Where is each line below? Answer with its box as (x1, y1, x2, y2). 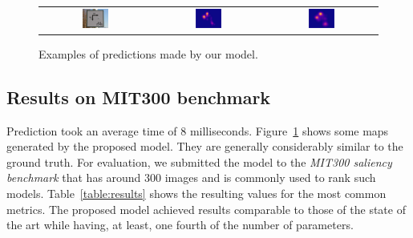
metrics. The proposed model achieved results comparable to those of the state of (6, 200, 406, 217)
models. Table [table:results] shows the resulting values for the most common (6, 184, 387, 201)
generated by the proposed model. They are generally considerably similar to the (6, 138, 403, 155)
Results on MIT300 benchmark (6, 84, 271, 109)
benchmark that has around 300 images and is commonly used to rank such (6, 169, 376, 186)
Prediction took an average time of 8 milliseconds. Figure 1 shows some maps (6, 122, 389, 139)
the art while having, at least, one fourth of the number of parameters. (6, 216, 354, 233)
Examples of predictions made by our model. (38, 45, 258, 62)
